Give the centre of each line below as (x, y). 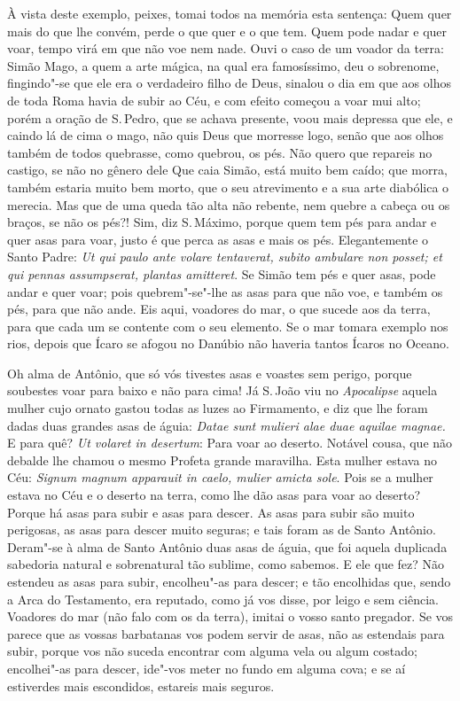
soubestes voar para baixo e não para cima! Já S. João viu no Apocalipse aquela (222, 390)
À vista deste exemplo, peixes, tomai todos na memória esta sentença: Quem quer (230, 13)
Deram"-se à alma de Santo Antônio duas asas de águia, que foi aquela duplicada (227, 546)
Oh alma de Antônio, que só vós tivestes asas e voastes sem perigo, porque (210, 373)
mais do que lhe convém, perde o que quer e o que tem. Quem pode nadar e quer (227, 31)
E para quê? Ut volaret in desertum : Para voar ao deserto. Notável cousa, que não (230, 443)
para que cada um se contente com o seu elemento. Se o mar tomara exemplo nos (228, 326)
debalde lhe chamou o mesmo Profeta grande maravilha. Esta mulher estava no (222, 460)
